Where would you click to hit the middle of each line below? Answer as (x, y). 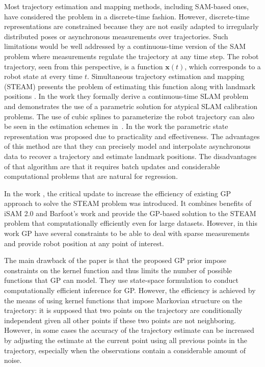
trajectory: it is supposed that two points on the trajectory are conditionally (123, 310)
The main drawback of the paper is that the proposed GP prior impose (115, 260)
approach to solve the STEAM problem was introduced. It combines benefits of (128, 203)
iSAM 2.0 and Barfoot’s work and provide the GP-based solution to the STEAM (130, 213)
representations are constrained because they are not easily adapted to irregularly (131, 26)
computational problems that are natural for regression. (91, 176)
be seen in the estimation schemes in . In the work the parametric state (116, 126)
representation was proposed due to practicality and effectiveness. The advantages (132, 136)
